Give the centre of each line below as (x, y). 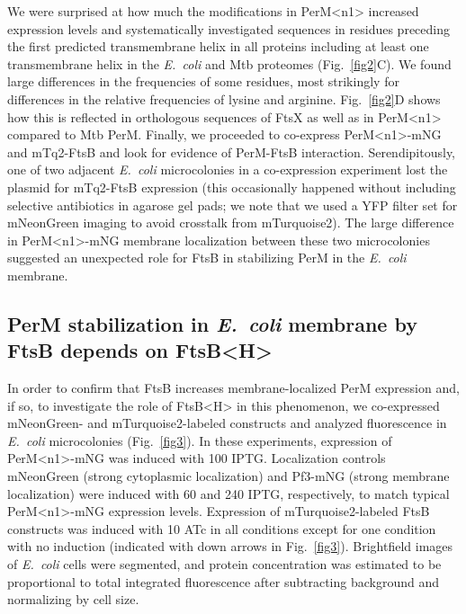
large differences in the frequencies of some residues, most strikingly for (203, 81)
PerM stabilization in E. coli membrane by (212, 323)
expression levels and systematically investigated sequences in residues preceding (229, 28)
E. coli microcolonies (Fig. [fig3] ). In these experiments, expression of (200, 440)
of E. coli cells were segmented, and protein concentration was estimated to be (224, 564)
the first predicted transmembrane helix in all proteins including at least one (218, 46)
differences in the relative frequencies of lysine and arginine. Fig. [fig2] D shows (224, 98)
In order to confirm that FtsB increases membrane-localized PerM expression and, (233, 388)
